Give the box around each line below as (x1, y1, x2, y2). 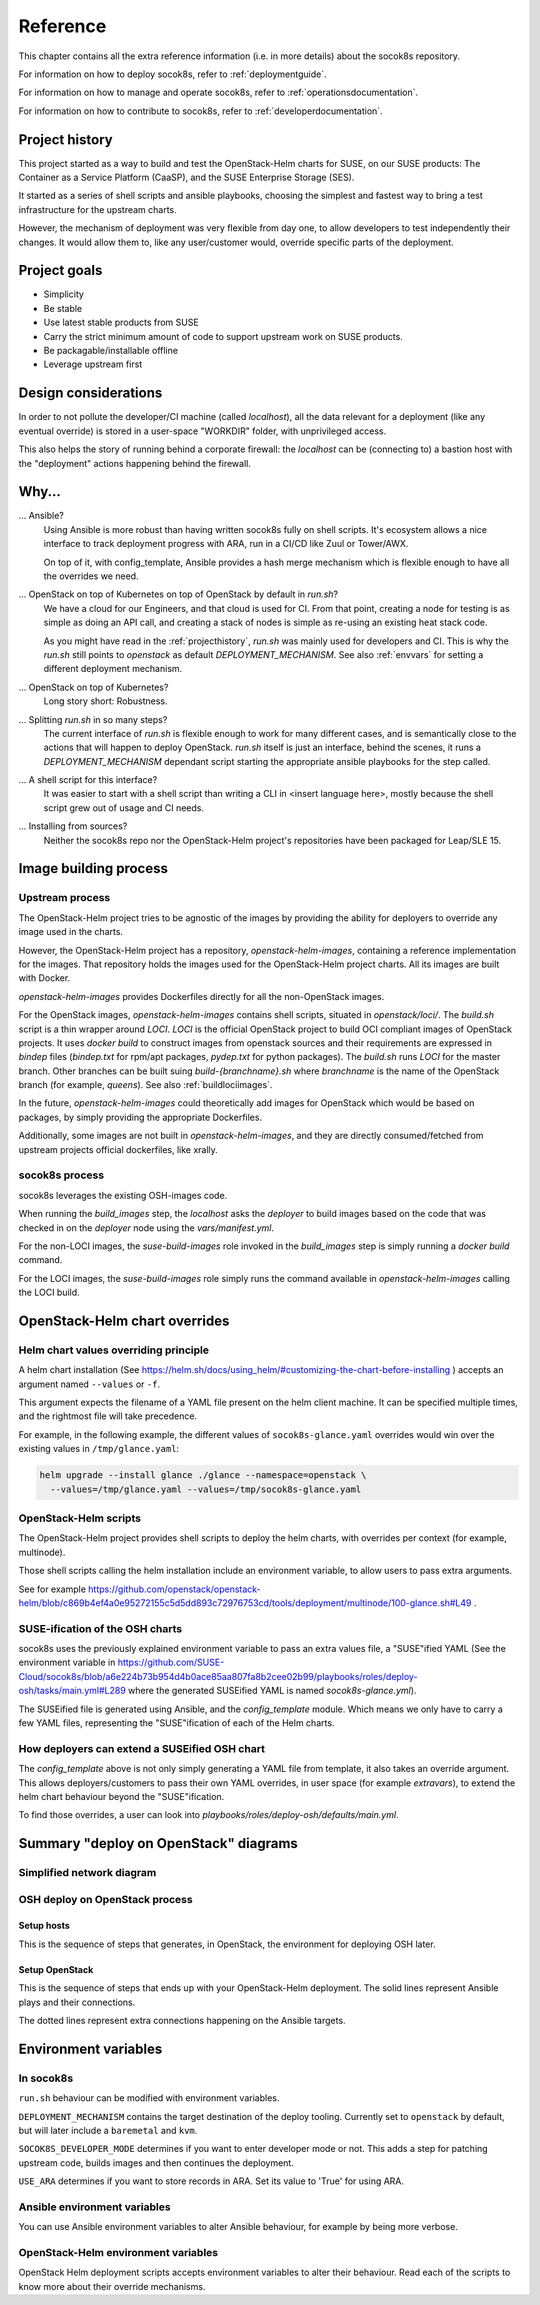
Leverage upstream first (43, 358, 143, 370)
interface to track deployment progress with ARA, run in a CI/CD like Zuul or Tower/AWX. (43, 538, 409, 550)
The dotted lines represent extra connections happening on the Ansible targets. (18, 2015, 346, 2027)
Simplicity (43, 288, 85, 300)
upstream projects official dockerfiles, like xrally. (18, 1143, 219, 1155)
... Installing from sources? (18, 820, 128, 832)
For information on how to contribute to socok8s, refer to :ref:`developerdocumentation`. (18, 105, 384, 117)
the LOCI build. (18, 1286, 80, 1299)
